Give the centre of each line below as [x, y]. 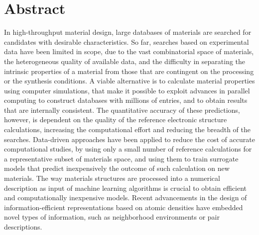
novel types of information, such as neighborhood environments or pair [112, 217]
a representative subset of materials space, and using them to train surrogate [121, 158]
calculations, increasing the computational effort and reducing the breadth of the [128, 129]
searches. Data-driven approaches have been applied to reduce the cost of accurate [129, 139]
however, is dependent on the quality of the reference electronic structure [116, 119]
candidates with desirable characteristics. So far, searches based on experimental [127, 41]
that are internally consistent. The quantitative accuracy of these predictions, [122, 110]
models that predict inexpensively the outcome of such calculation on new [117, 168]
